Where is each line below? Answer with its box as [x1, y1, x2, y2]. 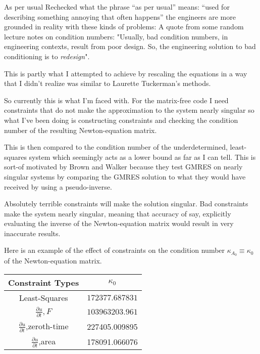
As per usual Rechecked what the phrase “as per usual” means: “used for [4, 2, 230, 12]
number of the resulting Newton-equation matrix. [4, 124, 157, 135]
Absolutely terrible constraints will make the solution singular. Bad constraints [4, 198, 248, 209]
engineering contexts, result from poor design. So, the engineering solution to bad [4, 41, 256, 52]
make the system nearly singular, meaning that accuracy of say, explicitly [4, 208, 231, 218]
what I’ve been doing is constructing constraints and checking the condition [4, 114, 238, 125]
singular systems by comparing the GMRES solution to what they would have [4, 171, 246, 182]
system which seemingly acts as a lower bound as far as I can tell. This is [29, 151, 256, 162]
